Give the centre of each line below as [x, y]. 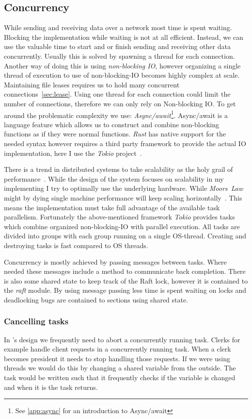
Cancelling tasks [36, 321]
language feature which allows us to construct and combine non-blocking [112, 124]
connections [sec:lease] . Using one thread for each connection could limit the [117, 94]
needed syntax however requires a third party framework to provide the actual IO [125, 143]
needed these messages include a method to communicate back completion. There [125, 271]
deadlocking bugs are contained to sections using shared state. [96, 299]
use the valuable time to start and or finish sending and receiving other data [117, 46]
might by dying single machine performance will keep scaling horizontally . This [123, 197]
